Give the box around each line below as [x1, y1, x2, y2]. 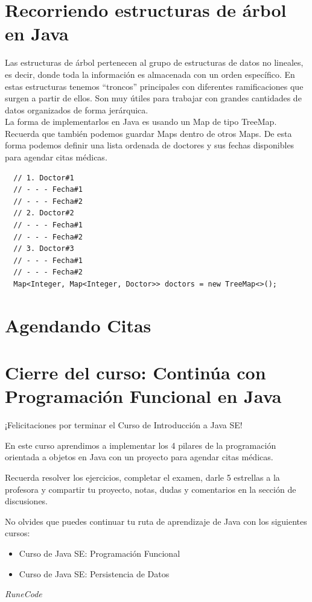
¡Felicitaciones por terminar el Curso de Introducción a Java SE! [5, 419, 243, 431]
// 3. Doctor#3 [13, 244, 74, 253]
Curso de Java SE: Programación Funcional [19, 547, 180, 560]
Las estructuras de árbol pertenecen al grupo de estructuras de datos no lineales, [5, 56, 304, 69]
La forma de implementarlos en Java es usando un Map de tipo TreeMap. [5, 115, 277, 128]
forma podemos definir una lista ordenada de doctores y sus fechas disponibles [5, 139, 294, 151]
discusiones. [5, 495, 48, 507]
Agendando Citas [5, 312, 151, 337]
